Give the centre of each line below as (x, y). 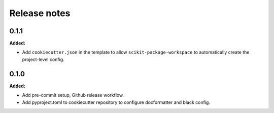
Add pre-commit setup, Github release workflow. (73, 95)
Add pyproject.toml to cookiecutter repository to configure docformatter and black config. (116, 102)
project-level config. (43, 59)
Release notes (40, 13)
